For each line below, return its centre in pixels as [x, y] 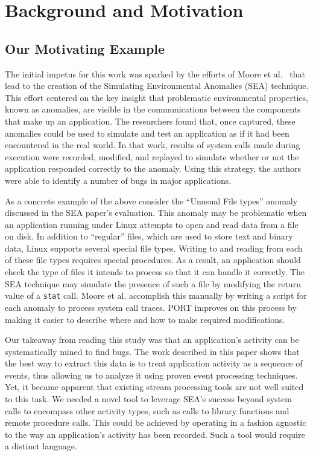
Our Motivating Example [85, 48]
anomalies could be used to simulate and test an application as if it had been [147, 133]
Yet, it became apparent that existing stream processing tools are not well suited [154, 387]
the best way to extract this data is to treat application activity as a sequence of [154, 363]
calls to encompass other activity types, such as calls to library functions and [147, 410]
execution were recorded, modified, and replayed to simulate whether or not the [152, 156]
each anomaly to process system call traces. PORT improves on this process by [151, 307]
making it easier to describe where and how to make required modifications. [145, 319]
